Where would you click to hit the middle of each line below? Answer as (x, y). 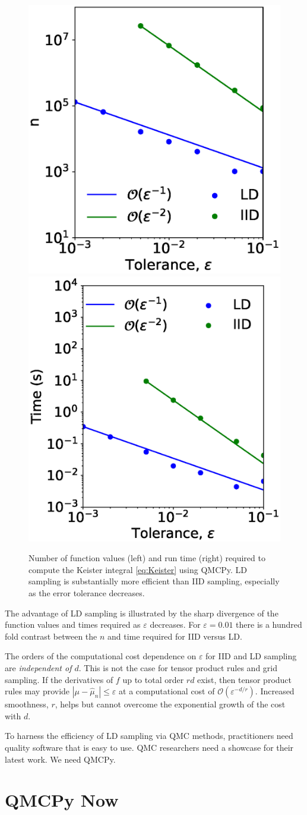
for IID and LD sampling (251, 656)
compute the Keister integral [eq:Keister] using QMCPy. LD (138, 569)
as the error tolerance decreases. (87, 593)
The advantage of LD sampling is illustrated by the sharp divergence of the (142, 613)
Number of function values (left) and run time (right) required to (147, 558)
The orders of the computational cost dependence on (101, 656)
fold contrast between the (51, 636)
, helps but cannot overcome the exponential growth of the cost (170, 704)
